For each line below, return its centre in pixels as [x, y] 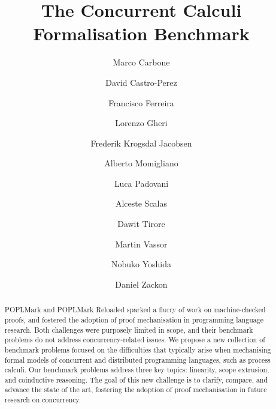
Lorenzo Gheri [141, 123]
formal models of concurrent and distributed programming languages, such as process [137, 359]
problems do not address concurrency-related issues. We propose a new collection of [135, 340]
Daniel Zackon [141, 284]
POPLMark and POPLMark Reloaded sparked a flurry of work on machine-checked [135, 310]
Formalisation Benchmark [141, 33]
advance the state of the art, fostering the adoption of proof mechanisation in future [136, 389]
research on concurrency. [43, 400]
